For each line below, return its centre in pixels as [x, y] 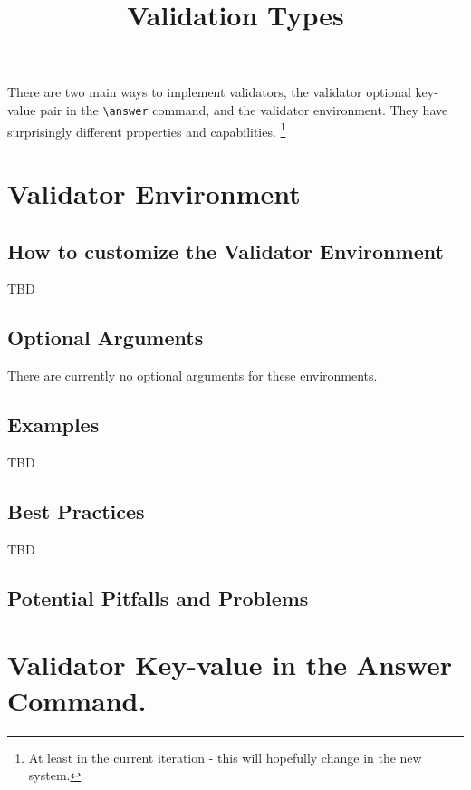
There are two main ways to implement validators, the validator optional [209, 92]
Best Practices [76, 511]
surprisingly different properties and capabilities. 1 [147, 130]
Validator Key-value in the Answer [230, 665]
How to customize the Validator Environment [226, 250]
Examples [53, 424]
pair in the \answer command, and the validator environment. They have [244, 109]
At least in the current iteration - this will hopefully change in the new [225, 757]
